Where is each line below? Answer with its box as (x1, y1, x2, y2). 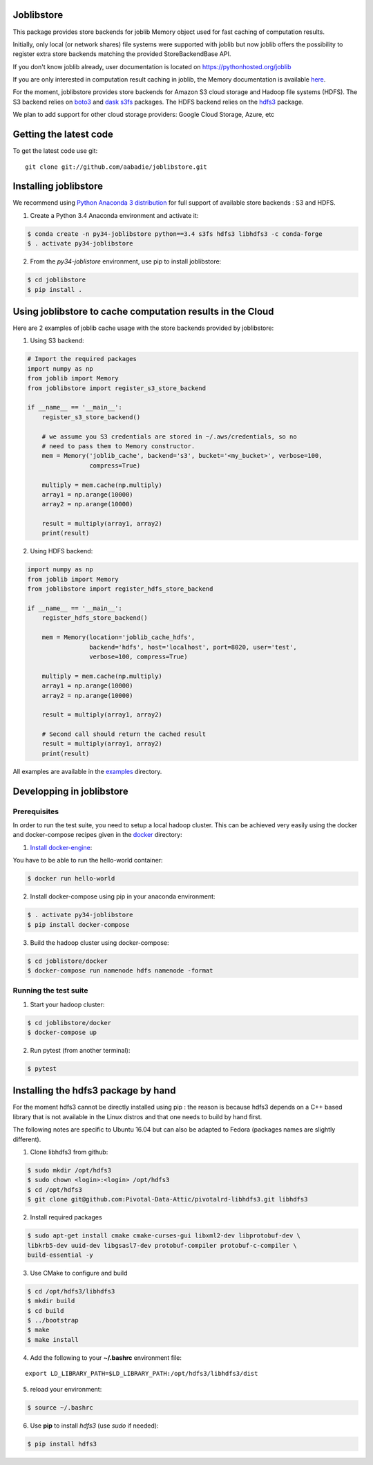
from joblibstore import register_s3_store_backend (27, 384, 207, 392)
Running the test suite (12, 986, 88, 995)
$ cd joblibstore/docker (27, 1019, 112, 1026)
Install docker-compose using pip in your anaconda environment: (30, 892, 216, 901)
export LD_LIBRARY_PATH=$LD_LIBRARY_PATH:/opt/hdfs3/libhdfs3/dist (25, 1370, 258, 1378)
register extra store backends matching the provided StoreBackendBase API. (12, 50, 231, 58)
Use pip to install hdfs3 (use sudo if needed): (30, 1421, 159, 1430)
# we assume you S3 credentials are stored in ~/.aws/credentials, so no (41, 432, 297, 441)
